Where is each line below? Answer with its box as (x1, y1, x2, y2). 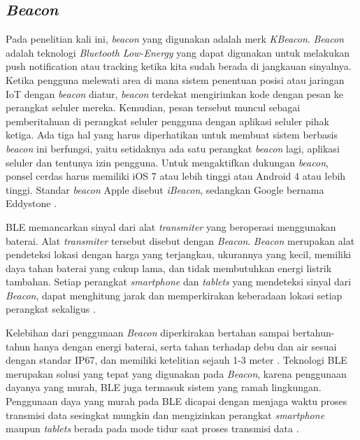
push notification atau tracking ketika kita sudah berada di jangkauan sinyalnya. (6, 59, 352, 73)
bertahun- (292, 325, 335, 340)
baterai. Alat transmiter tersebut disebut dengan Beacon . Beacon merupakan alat (6, 233, 355, 248)
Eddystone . (6, 196, 57, 211)
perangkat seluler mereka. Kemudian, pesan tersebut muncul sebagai (6, 100, 301, 115)
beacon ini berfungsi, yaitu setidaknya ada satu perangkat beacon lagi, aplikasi (6, 141, 340, 155)
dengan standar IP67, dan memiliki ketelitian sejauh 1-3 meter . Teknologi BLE (6, 353, 347, 367)
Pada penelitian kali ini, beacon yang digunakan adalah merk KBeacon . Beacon (6, 31, 344, 46)
